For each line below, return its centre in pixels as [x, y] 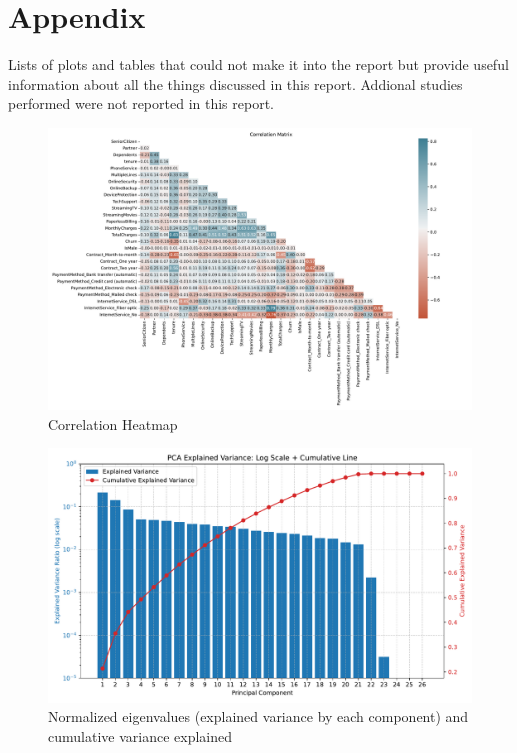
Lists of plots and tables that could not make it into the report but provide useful [258, 64]
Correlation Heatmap [113, 423]
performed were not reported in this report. [141, 103]
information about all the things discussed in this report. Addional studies [235, 83]
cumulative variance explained [140, 735]
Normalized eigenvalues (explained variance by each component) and [258, 716]
